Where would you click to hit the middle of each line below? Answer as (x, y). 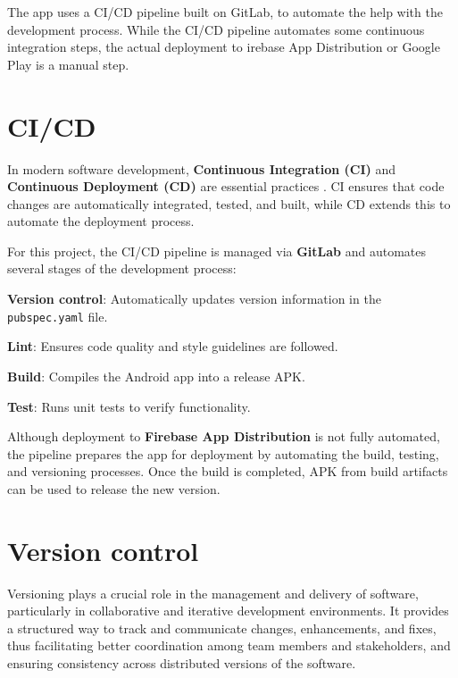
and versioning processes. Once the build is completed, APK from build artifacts (228, 471)
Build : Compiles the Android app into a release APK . (156, 376)
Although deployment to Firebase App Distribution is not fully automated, (224, 436)
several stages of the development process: (122, 268)
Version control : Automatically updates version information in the (194, 299)
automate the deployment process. (101, 221)
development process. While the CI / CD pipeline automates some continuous (216, 29)
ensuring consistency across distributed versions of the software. (182, 662)
